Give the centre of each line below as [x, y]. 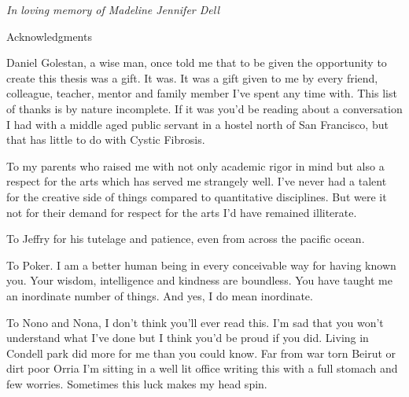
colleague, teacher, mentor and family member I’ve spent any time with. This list [202, 93]
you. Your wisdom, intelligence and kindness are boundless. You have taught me [199, 280]
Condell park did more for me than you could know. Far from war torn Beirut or [201, 353]
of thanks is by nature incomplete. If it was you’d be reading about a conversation [204, 108]
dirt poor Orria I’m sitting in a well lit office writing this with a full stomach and [202, 368]
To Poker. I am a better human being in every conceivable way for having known [201, 265]
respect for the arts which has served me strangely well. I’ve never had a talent [197, 181]
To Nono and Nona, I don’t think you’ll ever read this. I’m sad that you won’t [195, 322]
